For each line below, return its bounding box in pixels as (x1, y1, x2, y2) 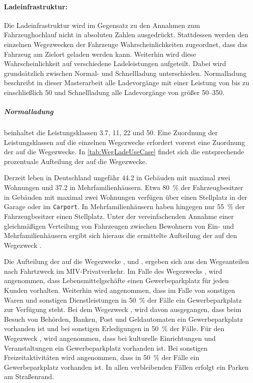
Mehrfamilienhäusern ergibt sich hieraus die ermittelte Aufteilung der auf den (4, 230, 237, 240)
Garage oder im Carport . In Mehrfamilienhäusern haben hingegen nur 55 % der (4, 201, 245, 212)
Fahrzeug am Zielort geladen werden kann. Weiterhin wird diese (4, 48, 196, 59)
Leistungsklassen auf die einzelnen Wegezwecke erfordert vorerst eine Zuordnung (4, 137, 245, 147)
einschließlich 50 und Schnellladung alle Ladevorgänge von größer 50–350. (4, 87, 225, 97)
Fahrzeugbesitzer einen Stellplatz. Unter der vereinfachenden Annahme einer (4, 211, 234, 221)
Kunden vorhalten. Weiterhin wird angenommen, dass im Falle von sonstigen (4, 285, 235, 295)
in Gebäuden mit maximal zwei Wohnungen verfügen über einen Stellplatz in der (4, 191, 248, 202)
